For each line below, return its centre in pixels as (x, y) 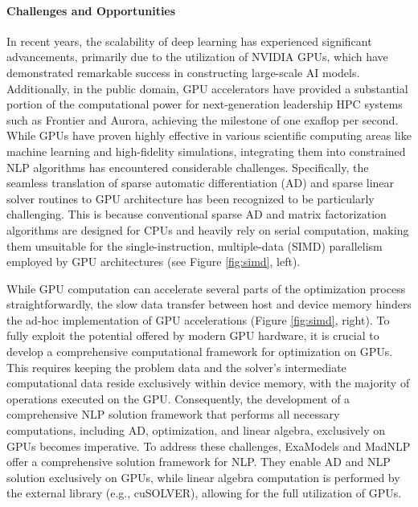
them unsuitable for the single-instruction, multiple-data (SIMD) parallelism (195, 245)
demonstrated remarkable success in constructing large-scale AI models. (183, 72)
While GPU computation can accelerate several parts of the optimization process (206, 288)
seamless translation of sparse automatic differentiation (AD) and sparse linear (201, 183)
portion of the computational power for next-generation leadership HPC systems (205, 104)
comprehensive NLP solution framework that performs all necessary (173, 414)
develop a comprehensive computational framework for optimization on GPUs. (200, 352)
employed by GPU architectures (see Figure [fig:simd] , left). (154, 262)
